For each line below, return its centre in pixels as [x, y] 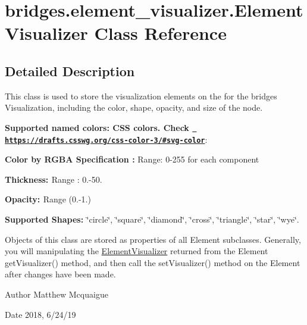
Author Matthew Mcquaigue [57, 294]
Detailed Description [70, 71]
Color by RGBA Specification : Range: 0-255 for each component [132, 159]
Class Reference [160, 33]
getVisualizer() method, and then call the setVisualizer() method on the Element [153, 262]
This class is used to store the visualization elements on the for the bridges [141, 96]
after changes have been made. [60, 274]
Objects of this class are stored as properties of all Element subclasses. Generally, [153, 239]
